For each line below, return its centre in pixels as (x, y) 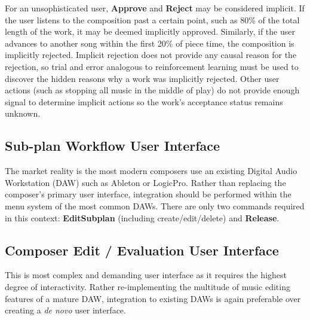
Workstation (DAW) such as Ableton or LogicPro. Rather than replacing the (145, 182)
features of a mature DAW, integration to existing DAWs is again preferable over (153, 298)
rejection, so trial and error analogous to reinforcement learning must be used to (152, 66)
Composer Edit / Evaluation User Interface (142, 250)
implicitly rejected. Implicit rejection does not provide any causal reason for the (151, 55)
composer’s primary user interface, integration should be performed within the (148, 194)
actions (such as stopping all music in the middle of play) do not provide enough (152, 90)
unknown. (23, 113)
